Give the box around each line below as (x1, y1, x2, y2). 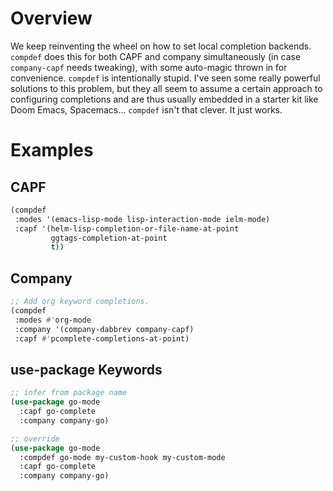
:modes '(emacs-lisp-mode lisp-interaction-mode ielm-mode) (14, 214, 271, 224)
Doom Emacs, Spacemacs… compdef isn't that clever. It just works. (10, 103, 283, 116)
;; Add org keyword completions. (10, 297, 150, 307)
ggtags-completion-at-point (50, 233, 168, 243)
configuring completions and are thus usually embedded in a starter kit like (10, 93, 319, 105)
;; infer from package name (10, 388, 128, 398)
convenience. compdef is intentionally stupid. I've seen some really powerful (10, 72, 321, 84)
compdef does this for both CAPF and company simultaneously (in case (10, 50, 302, 62)
